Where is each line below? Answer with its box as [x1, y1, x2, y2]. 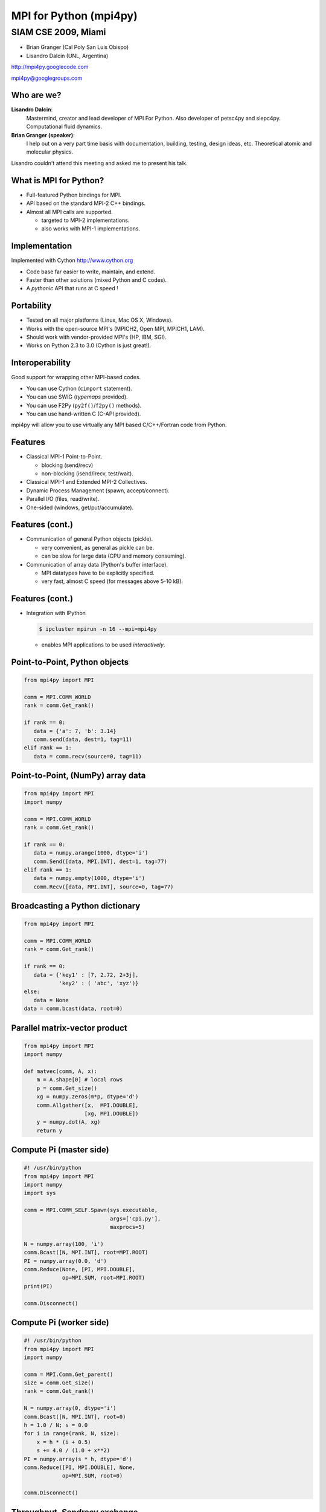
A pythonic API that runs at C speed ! [26, 285, 118, 292]
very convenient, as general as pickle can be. [41, 544, 155, 551]
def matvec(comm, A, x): [24, 1067, 98, 1075]
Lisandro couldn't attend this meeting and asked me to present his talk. [11, 159, 188, 166]
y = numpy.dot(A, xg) [36, 1119, 101, 1126]
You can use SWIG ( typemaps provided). [26, 393, 128, 400]
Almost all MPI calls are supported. [26, 208, 113, 215]
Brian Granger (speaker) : [11, 131, 75, 138]
